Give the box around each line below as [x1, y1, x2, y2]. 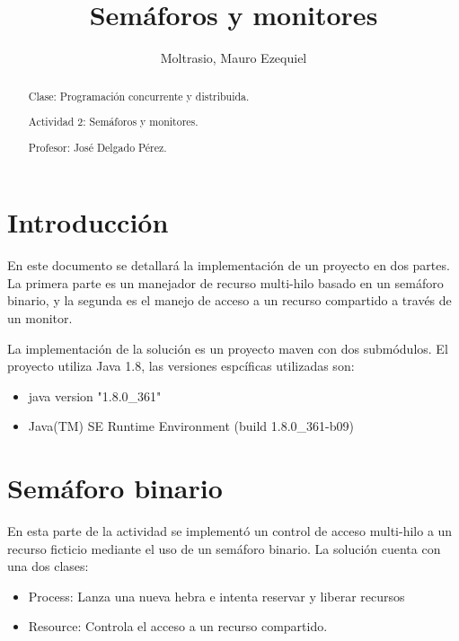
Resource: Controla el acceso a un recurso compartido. [28, 617, 328, 636]
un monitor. [7, 308, 73, 327]
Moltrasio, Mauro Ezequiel [160, 48, 307, 67]
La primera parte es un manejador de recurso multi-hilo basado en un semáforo [7, 273, 444, 292]
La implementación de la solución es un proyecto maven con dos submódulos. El [7, 338, 448, 357]
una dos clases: [7, 557, 89, 575]
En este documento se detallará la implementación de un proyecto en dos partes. [7, 256, 450, 275]
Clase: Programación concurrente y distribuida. [28, 88, 250, 103]
